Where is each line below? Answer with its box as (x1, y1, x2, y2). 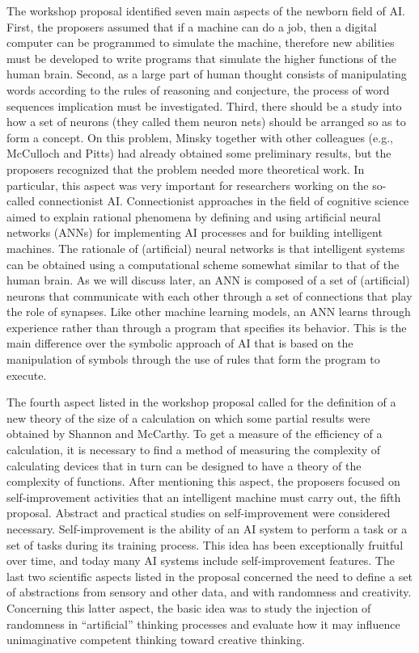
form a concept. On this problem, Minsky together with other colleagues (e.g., (6, 128, 393, 145)
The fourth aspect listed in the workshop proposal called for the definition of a (6, 394, 396, 411)
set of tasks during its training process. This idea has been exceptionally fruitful (6, 536, 404, 553)
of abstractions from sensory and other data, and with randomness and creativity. (6, 583, 412, 600)
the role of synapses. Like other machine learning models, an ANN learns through (6, 303, 411, 320)
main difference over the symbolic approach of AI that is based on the (6, 335, 353, 352)
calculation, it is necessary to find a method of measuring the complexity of (6, 441, 380, 458)
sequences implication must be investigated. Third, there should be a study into (6, 97, 402, 114)
